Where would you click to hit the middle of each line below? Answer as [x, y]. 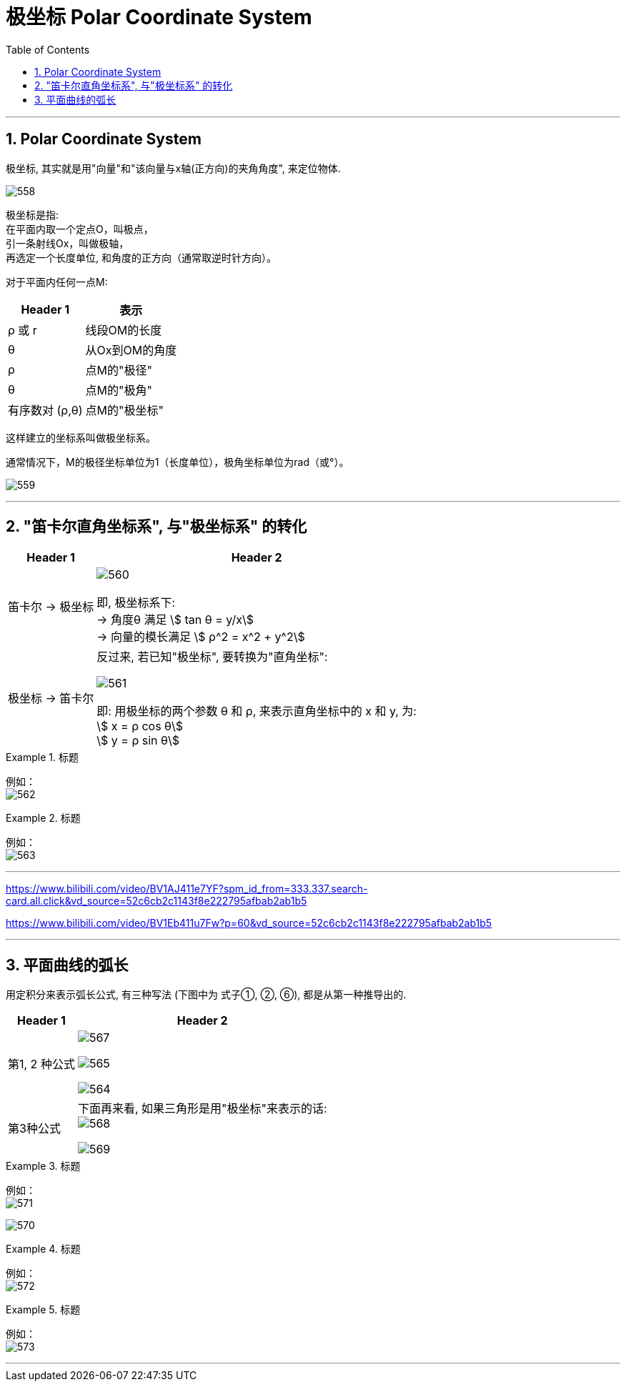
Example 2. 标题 [43, 818]
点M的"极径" [119, 370]
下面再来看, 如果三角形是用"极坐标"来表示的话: [202, 1109]
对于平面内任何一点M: [57, 282]
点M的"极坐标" [124, 410]
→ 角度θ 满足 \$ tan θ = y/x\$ [175, 620]
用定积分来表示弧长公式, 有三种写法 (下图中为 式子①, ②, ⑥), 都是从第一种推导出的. [206, 995]
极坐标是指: [33, 214]
